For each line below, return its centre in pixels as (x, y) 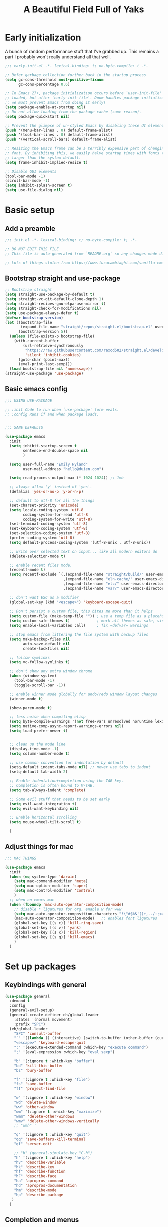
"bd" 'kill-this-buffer (39, 1066)
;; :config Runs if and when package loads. (52, 414)
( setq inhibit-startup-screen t (43, 446)
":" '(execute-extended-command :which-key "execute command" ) (81, 1048)
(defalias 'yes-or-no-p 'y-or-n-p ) (47, 492)
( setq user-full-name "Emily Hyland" (49, 464)
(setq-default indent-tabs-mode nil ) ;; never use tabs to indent (80, 767)
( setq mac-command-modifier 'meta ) (51, 881)
